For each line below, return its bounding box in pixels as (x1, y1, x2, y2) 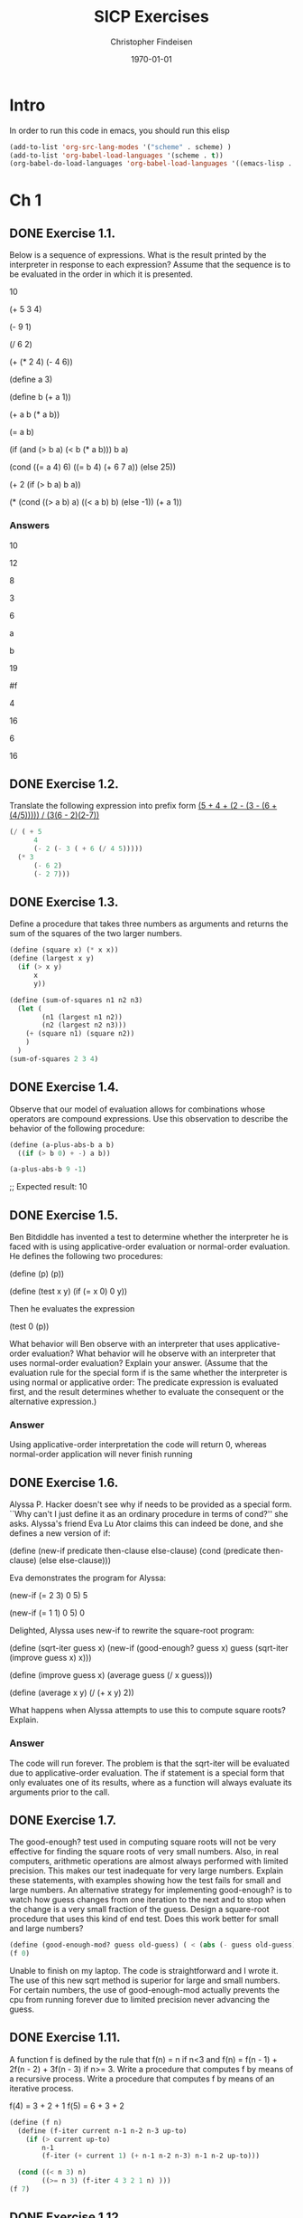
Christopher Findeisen (110, 36, 193, 47)
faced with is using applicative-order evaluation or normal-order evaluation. (9, 1241, 290, 1252)
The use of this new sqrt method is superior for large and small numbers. (9, 1975, 280, 1986)
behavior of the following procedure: (9, 1123, 145, 1133)
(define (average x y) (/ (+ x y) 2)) (9, 1687, 135, 1698)
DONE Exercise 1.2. (9, 776, 119, 791)
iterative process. (9, 2082, 74, 2093)
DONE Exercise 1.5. (9, 1208, 119, 1223)
